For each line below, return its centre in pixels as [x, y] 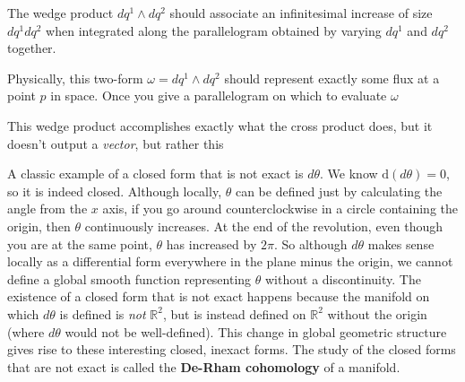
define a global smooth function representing [129, 278]
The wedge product [60, 13]
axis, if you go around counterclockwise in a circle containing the [280, 208]
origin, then [39, 226]
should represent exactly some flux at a [332, 78]
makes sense [401, 243]
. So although [310, 243]
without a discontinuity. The [343, 278]
